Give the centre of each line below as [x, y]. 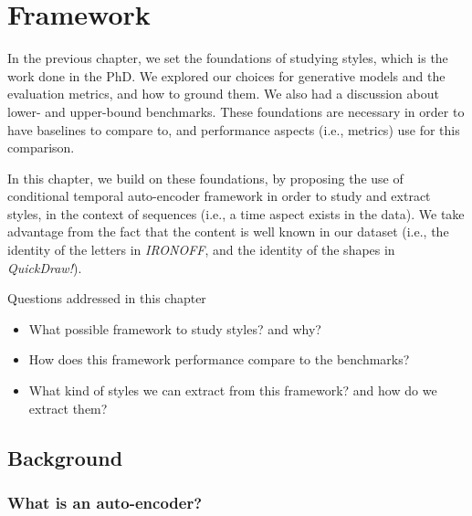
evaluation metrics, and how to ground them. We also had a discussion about [223, 94]
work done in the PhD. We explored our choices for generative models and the [226, 75]
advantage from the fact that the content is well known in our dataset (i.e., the [228, 232]
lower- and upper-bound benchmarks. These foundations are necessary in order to [236, 111]
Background [65, 457]
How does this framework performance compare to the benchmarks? [219, 359]
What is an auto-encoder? [105, 502]
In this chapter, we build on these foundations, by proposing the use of [205, 178]
